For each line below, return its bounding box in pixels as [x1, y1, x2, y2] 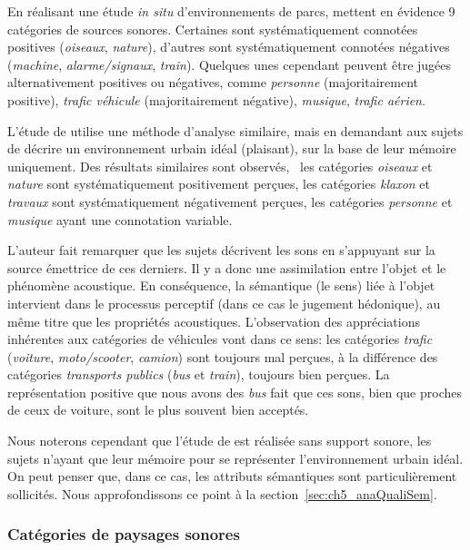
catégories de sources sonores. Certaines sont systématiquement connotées [7, 19, 418, 38]
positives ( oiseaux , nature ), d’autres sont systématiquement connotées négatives [7, 37, 450, 56]
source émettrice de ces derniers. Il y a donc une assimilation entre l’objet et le [7, 258, 446, 277]
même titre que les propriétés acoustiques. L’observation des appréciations [7, 311, 420, 330]
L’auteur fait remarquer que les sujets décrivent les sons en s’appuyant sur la [7, 241, 435, 260]
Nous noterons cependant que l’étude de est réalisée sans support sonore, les [7, 431, 432, 450]
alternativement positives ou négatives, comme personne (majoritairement [7, 73, 419, 92]
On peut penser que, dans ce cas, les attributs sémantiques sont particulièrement [7, 467, 457, 486]
